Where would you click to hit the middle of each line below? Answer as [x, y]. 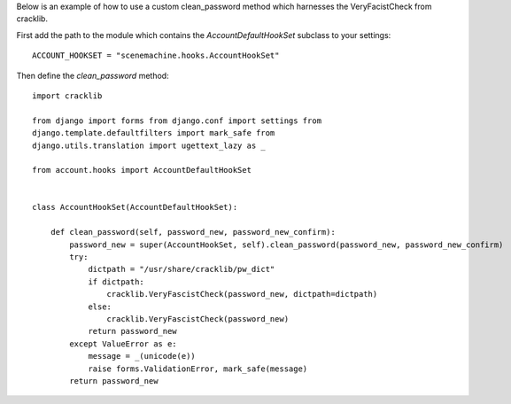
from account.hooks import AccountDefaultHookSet [142, 170]
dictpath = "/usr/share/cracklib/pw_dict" [182, 269]
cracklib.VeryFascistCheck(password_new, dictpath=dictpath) [242, 294]
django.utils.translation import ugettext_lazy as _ [149, 145]
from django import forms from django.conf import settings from [177, 120]
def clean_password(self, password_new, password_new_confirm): [193, 232]
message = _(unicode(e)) [142, 356]
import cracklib [67, 96]
